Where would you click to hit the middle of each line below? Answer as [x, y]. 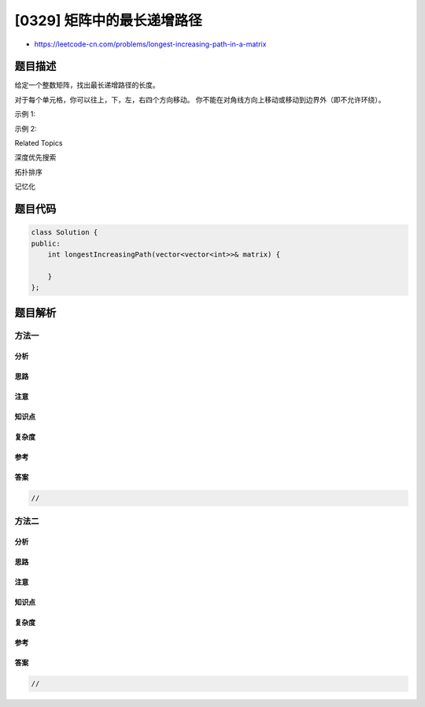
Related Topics [39, 143]
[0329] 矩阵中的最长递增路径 [108, 20]
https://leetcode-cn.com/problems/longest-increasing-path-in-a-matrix [150, 44]
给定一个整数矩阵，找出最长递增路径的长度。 [87, 85]
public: [46, 243]
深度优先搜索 [35, 157]
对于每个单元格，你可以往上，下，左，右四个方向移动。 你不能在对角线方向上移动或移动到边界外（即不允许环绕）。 [200, 99]
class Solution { [65, 233]
